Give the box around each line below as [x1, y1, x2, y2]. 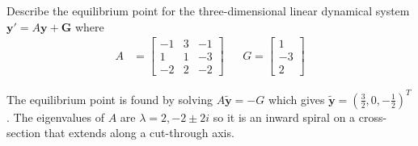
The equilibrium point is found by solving [6, 90, 213, 107]
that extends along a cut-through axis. [44, 124, 234, 141]
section [6, 124, 41, 141]
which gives [268, 90, 325, 107]
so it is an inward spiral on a [213, 108, 356, 125]
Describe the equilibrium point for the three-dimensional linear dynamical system [6, 2, 410, 19]
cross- [358, 108, 387, 125]
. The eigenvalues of [6, 108, 105, 125]
